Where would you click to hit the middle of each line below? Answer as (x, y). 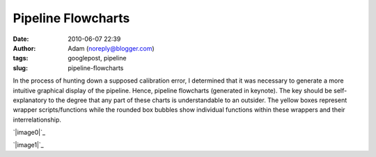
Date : (21, 39)
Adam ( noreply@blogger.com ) (111, 48)
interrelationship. (37, 119)
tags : (21, 58)
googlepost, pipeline (97, 58)
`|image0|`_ (29, 133)
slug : (20, 68)
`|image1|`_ (29, 145)
